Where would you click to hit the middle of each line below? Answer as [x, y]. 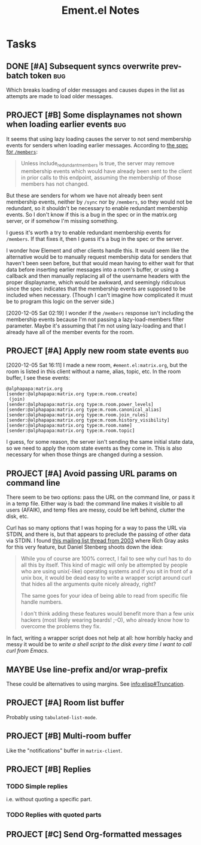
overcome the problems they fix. [61, 626]
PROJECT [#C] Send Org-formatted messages [94, 834]
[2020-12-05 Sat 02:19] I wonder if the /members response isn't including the [100, 313]
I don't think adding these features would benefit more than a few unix [107, 614]
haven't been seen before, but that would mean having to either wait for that [100, 263]
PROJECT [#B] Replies [49, 769]
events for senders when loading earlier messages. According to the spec [97, 145]
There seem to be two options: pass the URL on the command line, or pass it [100, 497]
